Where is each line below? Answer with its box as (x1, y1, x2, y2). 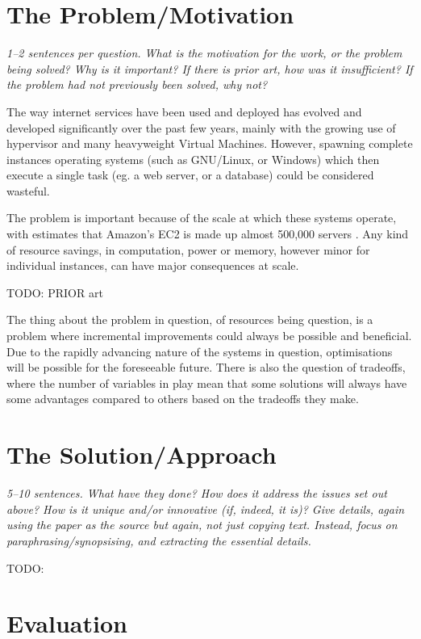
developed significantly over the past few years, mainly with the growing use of (6, 119, 396, 136)
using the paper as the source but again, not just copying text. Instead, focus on (6, 516, 398, 533)
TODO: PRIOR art (6, 284, 103, 301)
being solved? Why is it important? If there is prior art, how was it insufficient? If (6, 60, 413, 77)
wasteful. (6, 182, 50, 199)
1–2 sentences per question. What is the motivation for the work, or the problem (6, 44, 402, 61)
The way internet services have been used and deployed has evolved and (6, 103, 362, 120)
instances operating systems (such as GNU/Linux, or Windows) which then (6, 150, 380, 167)
